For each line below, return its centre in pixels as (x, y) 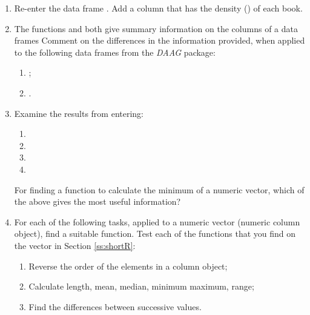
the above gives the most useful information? (97, 201)
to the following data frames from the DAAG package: (115, 52)
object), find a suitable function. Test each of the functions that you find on (155, 234)
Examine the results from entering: (79, 113)
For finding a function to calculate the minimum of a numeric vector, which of (159, 189)
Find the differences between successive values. (115, 306)
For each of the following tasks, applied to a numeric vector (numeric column (157, 221)
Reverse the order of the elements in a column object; (128, 266)
